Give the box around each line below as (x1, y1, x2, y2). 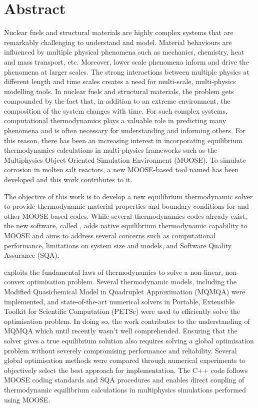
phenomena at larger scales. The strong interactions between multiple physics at (4, 66, 249, 77)
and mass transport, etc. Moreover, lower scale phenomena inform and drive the (4, 56, 249, 67)
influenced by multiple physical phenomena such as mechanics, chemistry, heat (4, 47, 244, 57)
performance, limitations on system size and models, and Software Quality (4, 240, 232, 250)
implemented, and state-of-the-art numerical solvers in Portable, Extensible (4, 296, 234, 306)
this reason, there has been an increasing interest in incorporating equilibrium (4, 135, 242, 145)
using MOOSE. (4, 394, 50, 404)
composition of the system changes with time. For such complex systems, (4, 105, 227, 116)
